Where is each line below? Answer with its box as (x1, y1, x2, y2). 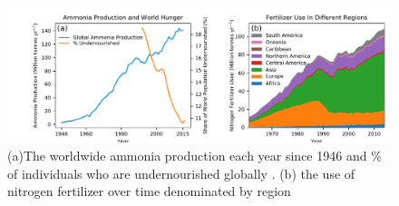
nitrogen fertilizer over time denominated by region (7, 181, 291, 201)
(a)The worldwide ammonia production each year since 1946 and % (7, 146, 382, 165)
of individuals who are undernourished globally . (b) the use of (7, 163, 355, 182)
